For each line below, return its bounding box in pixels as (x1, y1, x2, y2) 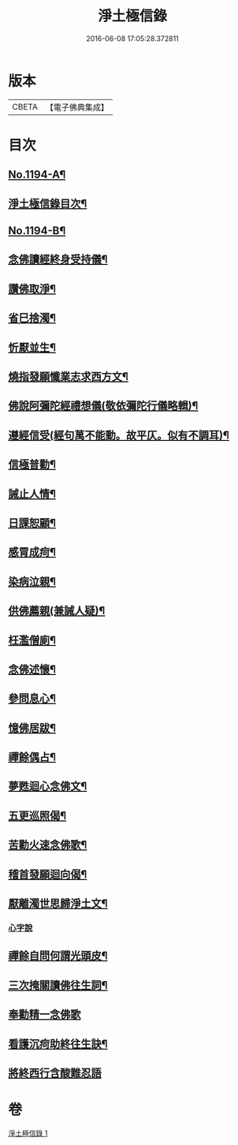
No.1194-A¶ (8, 168, 66, 181)
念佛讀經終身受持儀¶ (8, 253, 108, 267)
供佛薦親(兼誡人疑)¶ (8, 604, 106, 617)
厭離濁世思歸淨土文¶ (8, 897, 108, 911)
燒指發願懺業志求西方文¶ (8, 370, 128, 383)
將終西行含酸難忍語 (8, 1066, 102, 1080)
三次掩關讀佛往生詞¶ (8, 979, 108, 992)
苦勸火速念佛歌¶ (8, 838, 87, 852)
